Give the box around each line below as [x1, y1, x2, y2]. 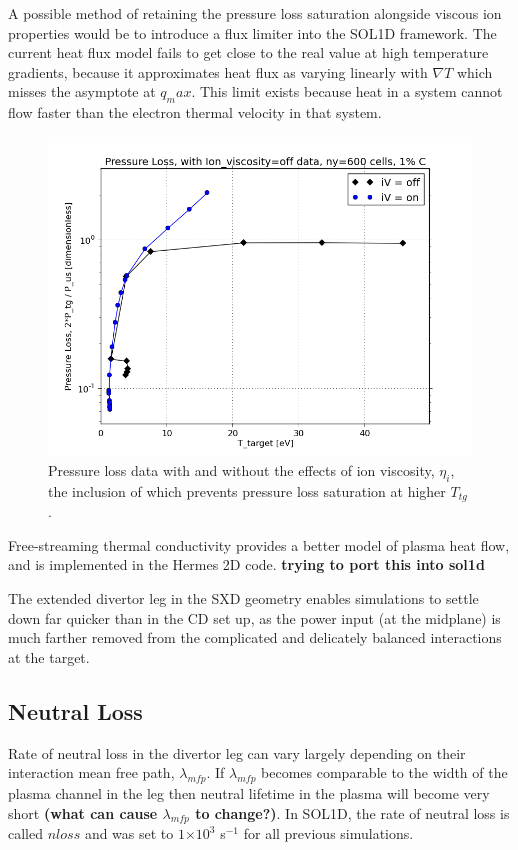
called [8, 823, 43, 844]
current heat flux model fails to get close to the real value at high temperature [8, 42, 489, 63]
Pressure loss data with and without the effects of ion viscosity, [48, 459, 435, 480]
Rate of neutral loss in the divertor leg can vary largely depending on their [8, 742, 466, 763]
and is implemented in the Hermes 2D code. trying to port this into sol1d [8, 554, 485, 575]
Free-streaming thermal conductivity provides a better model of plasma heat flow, [8, 534, 510, 555]
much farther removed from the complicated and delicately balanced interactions [8, 627, 502, 648]
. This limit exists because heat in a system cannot [191, 81, 503, 102]
